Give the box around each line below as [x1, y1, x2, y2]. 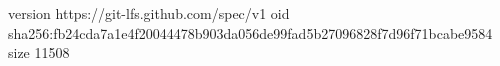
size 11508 [8, 42, 70, 63]
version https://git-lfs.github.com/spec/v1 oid [8, 3, 290, 23]
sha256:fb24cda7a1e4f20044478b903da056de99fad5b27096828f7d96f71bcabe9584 [8, 22, 493, 43]
